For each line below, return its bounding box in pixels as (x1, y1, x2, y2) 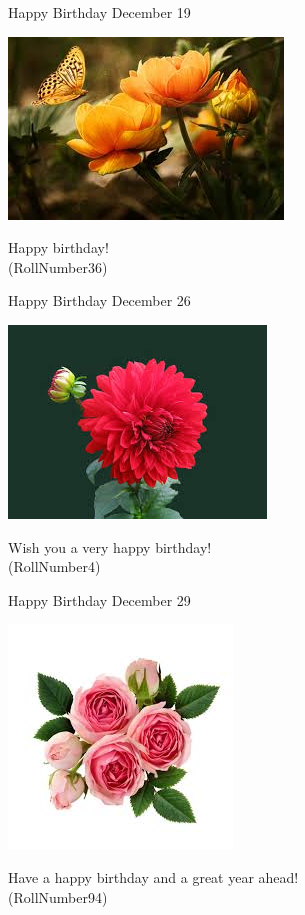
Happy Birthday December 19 (8, 2, 191, 22)
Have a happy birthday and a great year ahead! (8, 866, 299, 887)
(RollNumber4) (8, 556, 101, 577)
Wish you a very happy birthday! (8, 536, 212, 557)
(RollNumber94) (8, 886, 108, 907)
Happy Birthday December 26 (8, 290, 191, 311)
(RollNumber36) (8, 256, 108, 277)
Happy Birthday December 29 (8, 589, 191, 610)
